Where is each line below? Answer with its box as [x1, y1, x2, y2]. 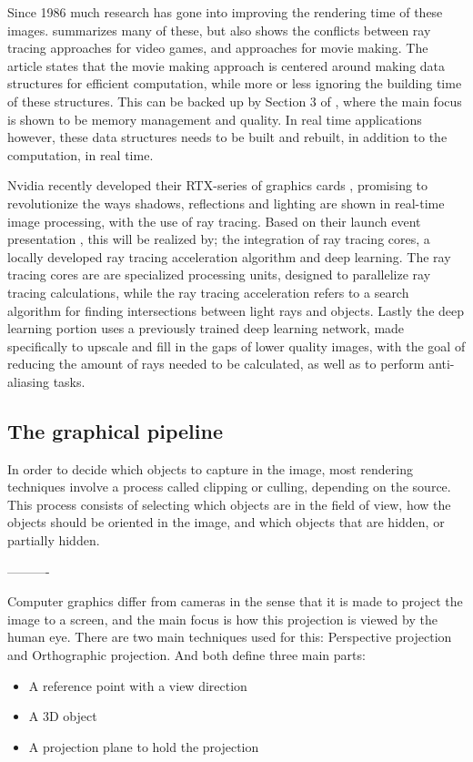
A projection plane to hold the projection [28, 737, 259, 756]
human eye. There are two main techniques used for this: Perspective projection [7, 627, 452, 646]
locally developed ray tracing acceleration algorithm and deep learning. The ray [7, 247, 451, 266]
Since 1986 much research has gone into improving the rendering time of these [7, 3, 443, 21]
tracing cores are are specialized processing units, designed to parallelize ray [7, 265, 431, 284]
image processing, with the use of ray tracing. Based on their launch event [7, 211, 421, 230]
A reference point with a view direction [28, 676, 247, 695]
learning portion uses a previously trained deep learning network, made [7, 319, 405, 338]
